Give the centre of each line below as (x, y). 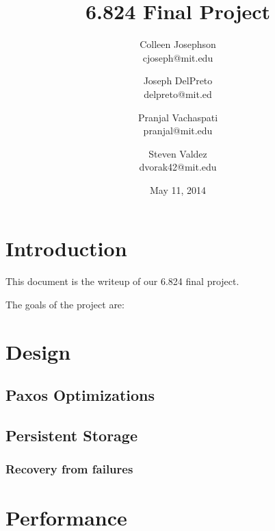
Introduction (66, 248)
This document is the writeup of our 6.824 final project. (122, 281)
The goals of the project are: (65, 304)
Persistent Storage (71, 435)
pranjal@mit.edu (178, 131)
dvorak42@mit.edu (178, 167)
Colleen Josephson (178, 44)
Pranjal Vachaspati (178, 117)
